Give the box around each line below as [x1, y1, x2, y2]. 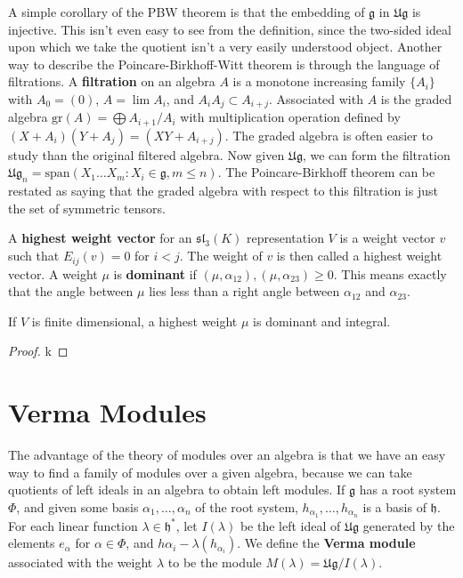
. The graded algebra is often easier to [224, 125, 433, 144]
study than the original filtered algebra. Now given [8, 145, 285, 164]
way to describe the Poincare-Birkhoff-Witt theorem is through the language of [8, 54, 440, 73]
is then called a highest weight [276, 246, 443, 265]
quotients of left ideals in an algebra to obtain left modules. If [8, 480, 345, 499]
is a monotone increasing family [232, 72, 406, 91]
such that [8, 246, 60, 265]
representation [247, 229, 324, 247]
